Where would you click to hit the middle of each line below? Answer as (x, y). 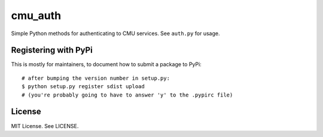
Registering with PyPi (52, 50)
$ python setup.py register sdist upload (83, 87)
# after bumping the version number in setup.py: (96, 78)
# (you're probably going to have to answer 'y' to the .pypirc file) (127, 95)
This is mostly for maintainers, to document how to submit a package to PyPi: (106, 64)
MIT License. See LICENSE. (45, 126)
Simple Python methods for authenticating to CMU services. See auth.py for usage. (116, 33)
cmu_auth (36, 15)
